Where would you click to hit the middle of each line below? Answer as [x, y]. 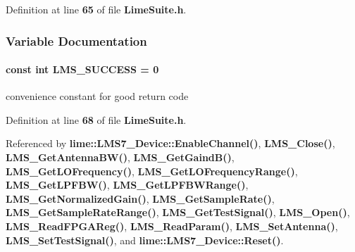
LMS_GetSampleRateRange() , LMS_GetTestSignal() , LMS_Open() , [178, 212]
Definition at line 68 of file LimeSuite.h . [96, 119]
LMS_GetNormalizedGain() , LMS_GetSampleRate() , [140, 198]
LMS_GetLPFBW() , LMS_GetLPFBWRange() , [127, 185]
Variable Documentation [76, 40]
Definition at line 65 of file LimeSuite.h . [96, 9]
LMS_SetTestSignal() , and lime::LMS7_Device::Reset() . [145, 240]
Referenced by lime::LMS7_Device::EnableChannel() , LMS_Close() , [170, 143]
